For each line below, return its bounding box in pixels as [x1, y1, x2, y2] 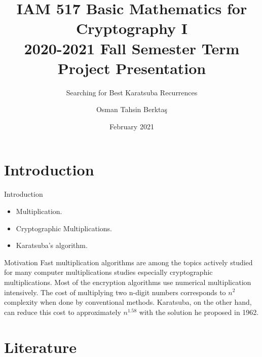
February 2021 [109, 121, 154, 131]
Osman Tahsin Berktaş [96, 104, 168, 115]
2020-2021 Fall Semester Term [24, 38, 240, 58]
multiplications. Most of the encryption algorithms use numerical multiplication [4, 276, 251, 287]
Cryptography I [76, 18, 188, 39]
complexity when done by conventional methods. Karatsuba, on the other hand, [4, 297, 252, 307]
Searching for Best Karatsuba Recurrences [66, 87, 198, 97]
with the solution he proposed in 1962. [139, 306, 259, 317]
